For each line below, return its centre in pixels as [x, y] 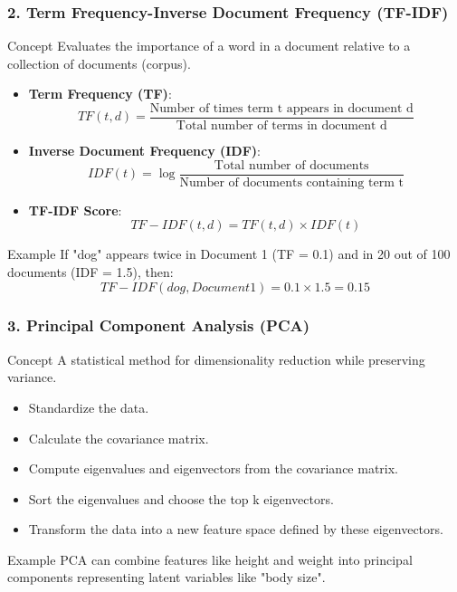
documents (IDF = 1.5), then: [90, 271]
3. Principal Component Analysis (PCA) [159, 325]
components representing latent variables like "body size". [167, 577]
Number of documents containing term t [291, 182]
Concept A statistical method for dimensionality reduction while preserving [216, 359]
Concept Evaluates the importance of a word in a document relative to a [209, 46]
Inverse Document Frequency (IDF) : [145, 151]
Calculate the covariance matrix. [119, 438]
